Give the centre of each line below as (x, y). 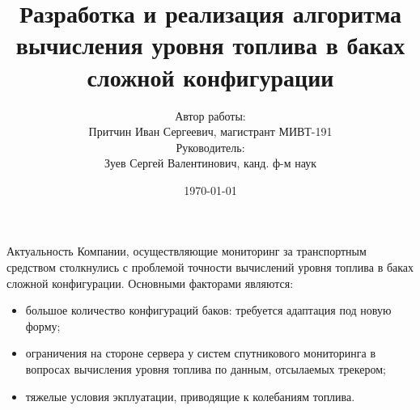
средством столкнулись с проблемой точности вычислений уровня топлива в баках (210, 267)
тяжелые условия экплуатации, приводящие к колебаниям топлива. (190, 396)
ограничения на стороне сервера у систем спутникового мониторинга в (201, 353)
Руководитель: (210, 147)
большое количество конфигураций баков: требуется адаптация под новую (208, 310)
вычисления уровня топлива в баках (210, 45)
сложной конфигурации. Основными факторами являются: (150, 283)
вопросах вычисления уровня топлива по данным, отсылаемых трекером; (206, 369)
